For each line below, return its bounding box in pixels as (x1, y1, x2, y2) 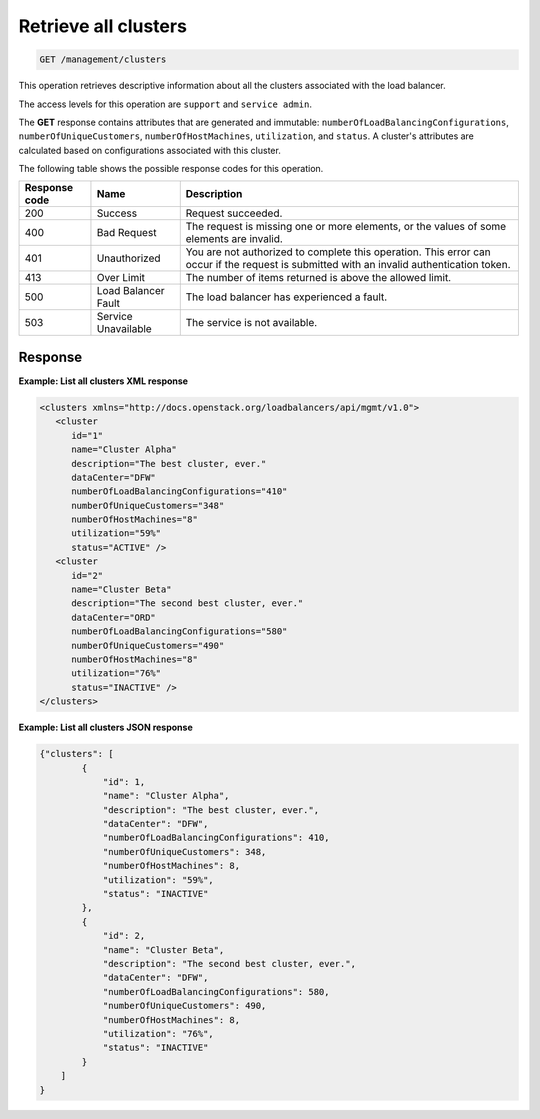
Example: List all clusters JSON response (18, 721, 194, 734)
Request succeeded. (185, 206, 283, 220)
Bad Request (96, 226, 157, 240)
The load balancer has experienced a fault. (185, 290, 388, 304)
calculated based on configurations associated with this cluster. (18, 144, 282, 156)
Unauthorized (96, 251, 161, 265)
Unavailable (96, 322, 152, 336)
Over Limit (96, 271, 145, 285)
